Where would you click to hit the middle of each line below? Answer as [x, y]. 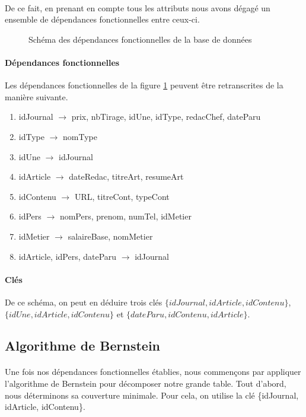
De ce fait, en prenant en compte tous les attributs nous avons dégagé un [138, 7]
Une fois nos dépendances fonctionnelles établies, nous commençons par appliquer [153, 372]
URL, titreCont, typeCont [122, 196]
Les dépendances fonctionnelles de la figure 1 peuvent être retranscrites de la [144, 85]
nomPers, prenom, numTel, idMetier [125, 216]
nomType [80, 136]
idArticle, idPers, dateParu [68, 256]
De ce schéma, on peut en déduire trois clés [84, 302]
